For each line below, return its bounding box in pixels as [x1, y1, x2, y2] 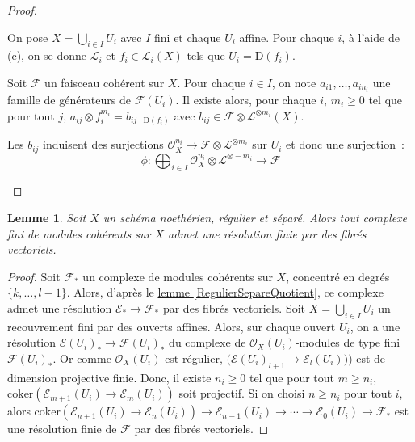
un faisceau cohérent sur [44, 74, 165, 91]
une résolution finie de [7, 420, 117, 437]
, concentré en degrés [286, 267, 390, 284]
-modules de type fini [295, 334, 400, 351]
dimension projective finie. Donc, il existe [7, 368, 212, 385]
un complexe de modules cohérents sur [82, 267, 273, 284]
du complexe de [169, 334, 246, 351]
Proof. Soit [7, 267, 61, 284]
